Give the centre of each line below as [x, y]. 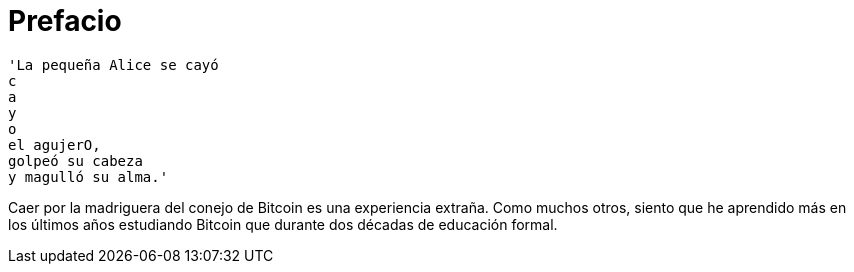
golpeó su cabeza [75, 160]
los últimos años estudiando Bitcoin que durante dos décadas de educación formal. [283, 224]
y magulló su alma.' [88, 176]
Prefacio [65, 21]
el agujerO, [54, 144]
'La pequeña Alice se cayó [113, 64]
